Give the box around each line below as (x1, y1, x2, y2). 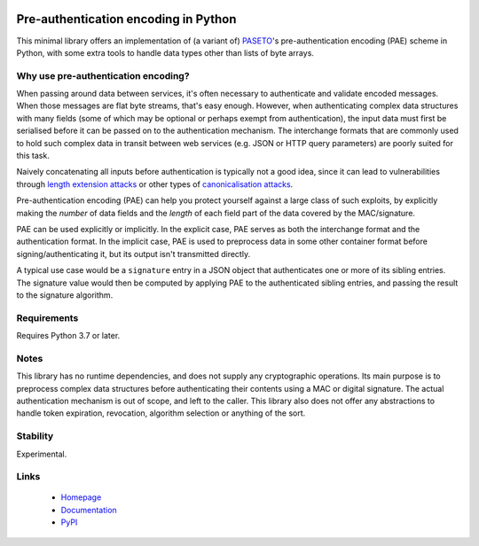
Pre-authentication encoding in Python (16, 12, 237, 27)
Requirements (16, 311, 79, 324)
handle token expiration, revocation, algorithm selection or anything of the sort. (16, 408, 306, 418)
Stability (16, 430, 54, 442)
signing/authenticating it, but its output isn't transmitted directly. (16, 248, 251, 259)
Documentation (60, 504, 117, 515)
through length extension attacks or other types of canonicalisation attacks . (16, 178, 294, 190)
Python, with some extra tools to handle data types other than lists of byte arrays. (16, 47, 315, 58)
